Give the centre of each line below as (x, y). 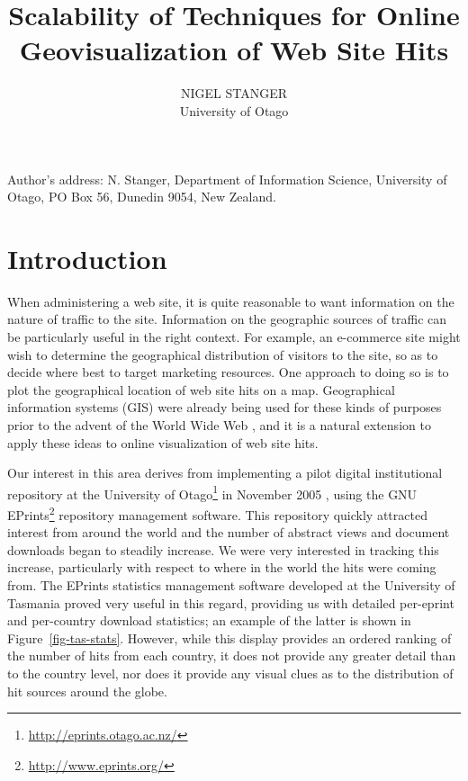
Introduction (87, 258)
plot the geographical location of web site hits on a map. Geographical (201, 389)
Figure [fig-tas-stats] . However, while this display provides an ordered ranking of (229, 637)
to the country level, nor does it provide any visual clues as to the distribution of (230, 673)
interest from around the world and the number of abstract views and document (229, 532)
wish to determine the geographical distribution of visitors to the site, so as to (223, 354)
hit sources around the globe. (87, 691)
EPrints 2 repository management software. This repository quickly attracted (217, 513)
